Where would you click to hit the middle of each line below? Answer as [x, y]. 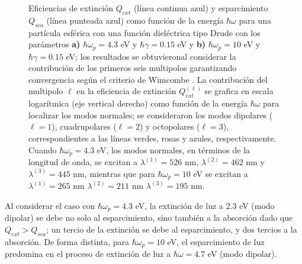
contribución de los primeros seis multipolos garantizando [133, 68]
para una [255, 20]
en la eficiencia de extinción [126, 91]
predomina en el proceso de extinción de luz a [88, 253]
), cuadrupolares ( [84, 126]
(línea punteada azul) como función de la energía [135, 20]
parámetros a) [54, 44]
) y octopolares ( [170, 126]
